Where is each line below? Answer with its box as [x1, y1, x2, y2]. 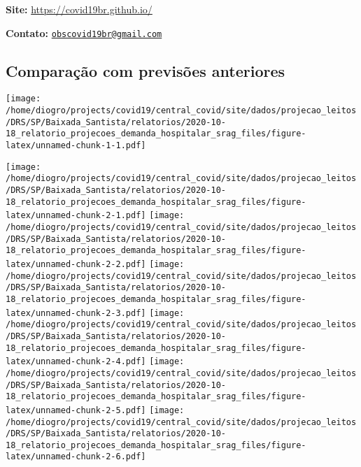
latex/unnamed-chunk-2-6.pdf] [6, 452, 146, 462]
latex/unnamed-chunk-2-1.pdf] [6, 210, 146, 221]
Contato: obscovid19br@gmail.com [6, 25, 162, 40]
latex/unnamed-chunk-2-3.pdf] [6, 308, 146, 318]
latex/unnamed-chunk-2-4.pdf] [6, 357, 146, 367]
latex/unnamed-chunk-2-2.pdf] [6, 259, 146, 269]
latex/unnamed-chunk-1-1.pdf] [6, 141, 146, 151]
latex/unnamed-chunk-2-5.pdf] [6, 405, 146, 415]
